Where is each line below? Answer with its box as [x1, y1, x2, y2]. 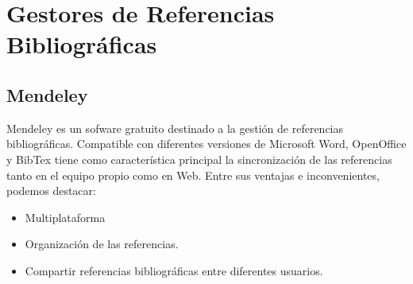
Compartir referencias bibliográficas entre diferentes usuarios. [25, 262, 323, 278]
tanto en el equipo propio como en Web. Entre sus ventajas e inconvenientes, [6, 166, 380, 183]
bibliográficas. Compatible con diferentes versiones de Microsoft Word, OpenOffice [6, 135, 407, 152]
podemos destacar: [6, 182, 96, 199]
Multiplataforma [25, 208, 106, 225]
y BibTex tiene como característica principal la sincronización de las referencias [6, 150, 392, 167]
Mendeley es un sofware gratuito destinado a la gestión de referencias [6, 119, 344, 136]
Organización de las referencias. [25, 235, 179, 252]
